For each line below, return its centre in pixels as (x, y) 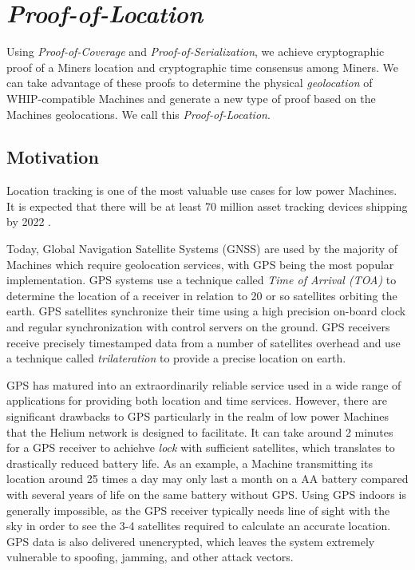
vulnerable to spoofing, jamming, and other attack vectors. (150, 557)
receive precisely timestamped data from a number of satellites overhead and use (204, 342)
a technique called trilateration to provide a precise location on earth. (176, 358)
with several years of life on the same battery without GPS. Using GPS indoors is (206, 494)
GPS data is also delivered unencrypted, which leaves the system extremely (191, 541)
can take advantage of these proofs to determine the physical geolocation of (190, 83)
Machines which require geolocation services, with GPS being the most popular (200, 264)
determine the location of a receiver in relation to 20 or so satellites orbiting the (202, 295)
